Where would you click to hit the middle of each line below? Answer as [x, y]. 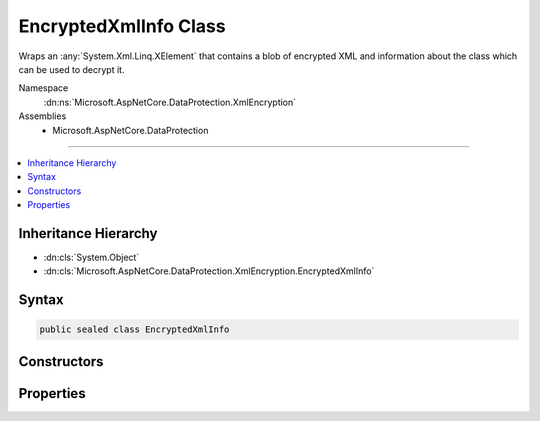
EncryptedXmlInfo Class [122, 26]
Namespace [43, 88]
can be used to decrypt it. [71, 69]
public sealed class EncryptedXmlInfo [134, 329]
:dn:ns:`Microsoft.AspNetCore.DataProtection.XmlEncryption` [170, 102]
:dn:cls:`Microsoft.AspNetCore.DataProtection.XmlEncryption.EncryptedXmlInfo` [209, 271]
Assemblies [42, 116]
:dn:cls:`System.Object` [91, 257]
